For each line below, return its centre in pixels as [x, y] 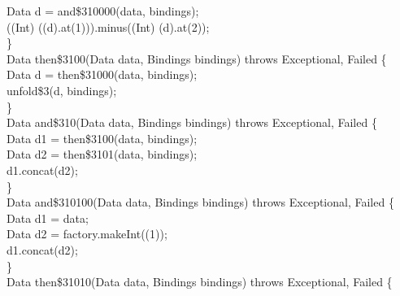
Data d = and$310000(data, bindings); [103, 11]
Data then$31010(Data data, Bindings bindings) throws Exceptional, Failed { [200, 282]
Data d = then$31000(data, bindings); [102, 74]
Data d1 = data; [48, 218]
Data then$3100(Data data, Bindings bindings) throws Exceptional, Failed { [197, 58]
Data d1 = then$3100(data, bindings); [102, 138]
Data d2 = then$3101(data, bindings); [102, 154]
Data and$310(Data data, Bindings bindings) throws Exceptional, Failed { [192, 122]
